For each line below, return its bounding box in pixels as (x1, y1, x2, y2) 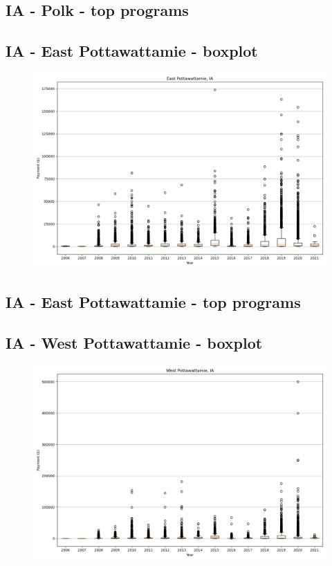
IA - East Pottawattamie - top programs (6, 291, 301, 313)
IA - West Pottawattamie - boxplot (6, 332, 263, 354)
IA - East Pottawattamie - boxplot (6, 40, 258, 62)
